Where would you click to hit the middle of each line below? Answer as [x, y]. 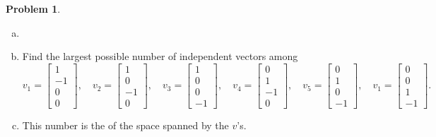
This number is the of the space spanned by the [125, 125]
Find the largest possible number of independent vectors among [160, 56]
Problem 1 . [33, 8]
